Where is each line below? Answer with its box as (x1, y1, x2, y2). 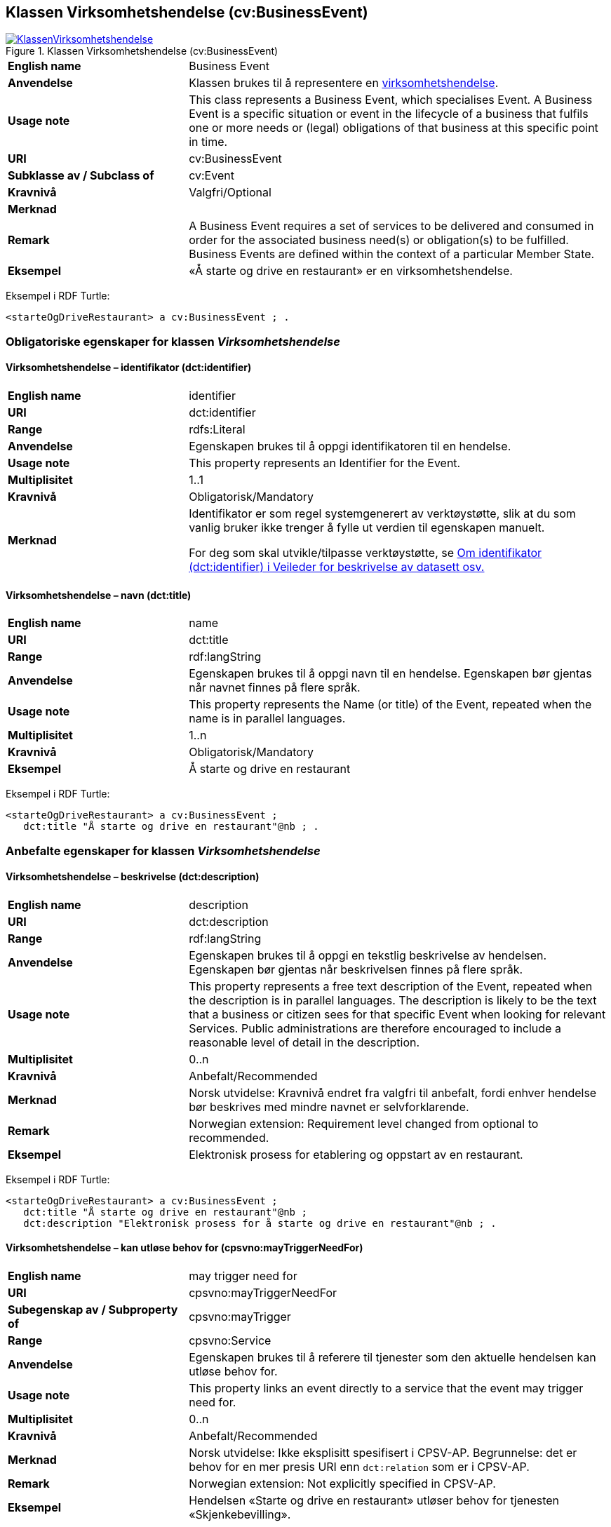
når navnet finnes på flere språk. (189, 680, 361, 695)
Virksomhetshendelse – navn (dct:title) (6, 588, 192, 601)
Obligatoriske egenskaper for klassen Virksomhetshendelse (6, 334, 340, 349)
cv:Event (189, 168, 234, 183)
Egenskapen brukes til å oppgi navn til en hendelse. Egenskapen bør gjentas (189, 666, 592, 681)
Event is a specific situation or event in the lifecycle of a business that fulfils (189, 107, 589, 121)
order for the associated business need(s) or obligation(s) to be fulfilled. (189, 233, 569, 248)
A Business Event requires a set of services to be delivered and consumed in (189, 219, 594, 234)
